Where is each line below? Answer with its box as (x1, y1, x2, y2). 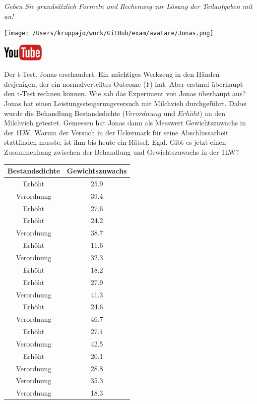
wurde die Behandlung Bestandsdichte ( (4, 108, 126, 118)
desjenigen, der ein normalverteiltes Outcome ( (4, 78, 146, 89)
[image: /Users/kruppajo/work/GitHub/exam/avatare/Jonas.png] (4, 30, 214, 37)
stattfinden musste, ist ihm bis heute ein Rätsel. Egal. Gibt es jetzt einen (4, 137, 226, 147)
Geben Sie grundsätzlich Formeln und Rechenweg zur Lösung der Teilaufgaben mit (4, 1, 253, 11)
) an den (199, 108, 225, 118)
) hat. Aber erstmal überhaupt (150, 78, 243, 89)
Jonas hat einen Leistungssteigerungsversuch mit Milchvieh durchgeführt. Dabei (4, 98, 247, 109)
